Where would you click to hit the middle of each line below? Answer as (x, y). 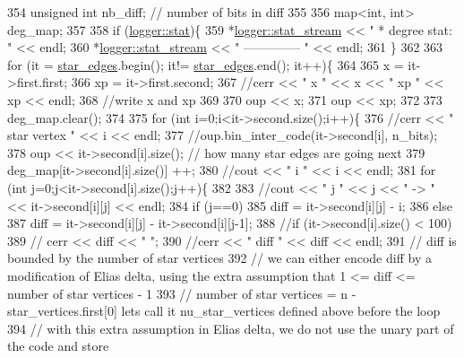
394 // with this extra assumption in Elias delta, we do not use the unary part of (231, 328)
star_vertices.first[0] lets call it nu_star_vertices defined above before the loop (224, 311)
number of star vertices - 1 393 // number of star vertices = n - (182, 293)
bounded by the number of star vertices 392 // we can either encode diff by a (219, 258)
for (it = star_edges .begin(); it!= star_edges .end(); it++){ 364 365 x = (206, 64)
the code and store (58, 346)
